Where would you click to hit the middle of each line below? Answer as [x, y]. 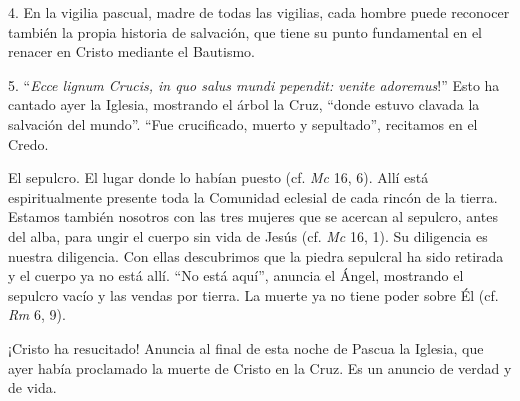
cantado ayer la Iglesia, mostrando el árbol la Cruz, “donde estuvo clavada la [244, 104]
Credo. [28, 143]
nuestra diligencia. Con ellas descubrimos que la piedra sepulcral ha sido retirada [256, 255]
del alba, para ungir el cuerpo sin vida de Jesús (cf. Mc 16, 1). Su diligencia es [248, 235]
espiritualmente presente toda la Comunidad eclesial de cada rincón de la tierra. [253, 196]
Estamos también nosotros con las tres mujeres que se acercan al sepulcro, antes [253, 216]
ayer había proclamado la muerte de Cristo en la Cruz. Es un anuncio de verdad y [260, 367]
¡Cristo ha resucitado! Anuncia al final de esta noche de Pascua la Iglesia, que [246, 347]
